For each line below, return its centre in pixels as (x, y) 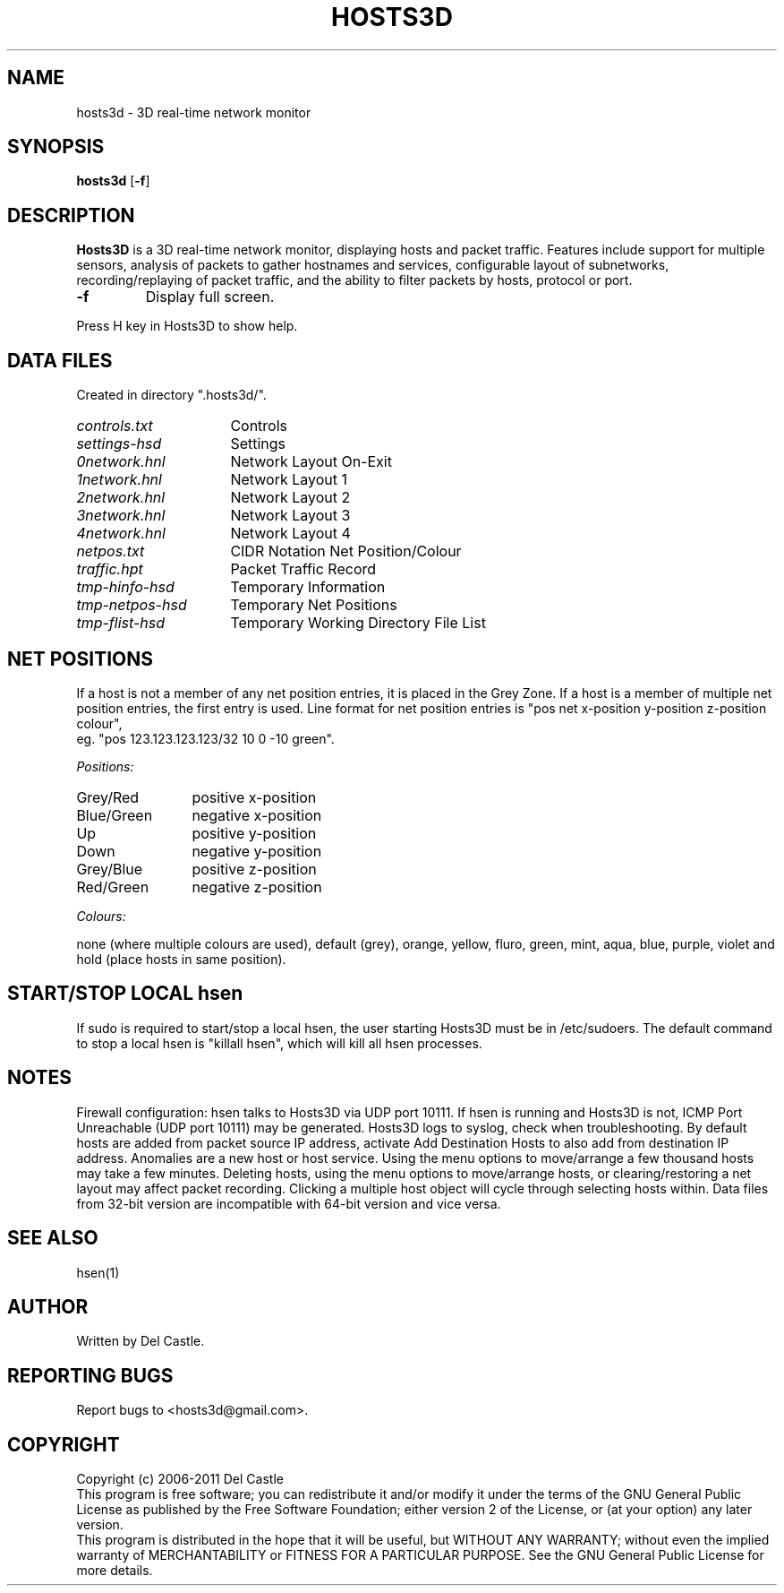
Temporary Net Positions (314, 605)
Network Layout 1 (289, 480)
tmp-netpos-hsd (132, 605)
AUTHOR (48, 1306)
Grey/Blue (110, 869)
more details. (115, 1571)
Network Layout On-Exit (311, 462)
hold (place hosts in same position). (181, 959)
